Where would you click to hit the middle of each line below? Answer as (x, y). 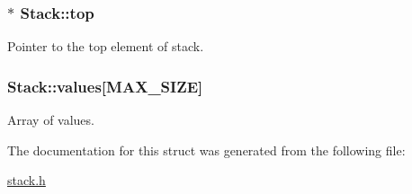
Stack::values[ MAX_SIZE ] (105, 86)
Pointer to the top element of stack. (106, 46)
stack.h (27, 180)
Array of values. (51, 120)
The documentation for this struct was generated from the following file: (206, 150)
